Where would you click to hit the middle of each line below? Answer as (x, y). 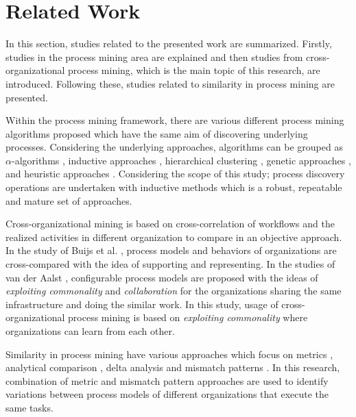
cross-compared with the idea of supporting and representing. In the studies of (170, 264)
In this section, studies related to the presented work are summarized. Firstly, (169, 43)
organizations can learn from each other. (90, 331)
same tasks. (29, 407)
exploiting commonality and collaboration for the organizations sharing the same (174, 291)
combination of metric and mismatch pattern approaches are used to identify (167, 380)
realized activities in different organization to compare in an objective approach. (174, 237)
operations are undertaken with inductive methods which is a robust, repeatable (174, 187)
